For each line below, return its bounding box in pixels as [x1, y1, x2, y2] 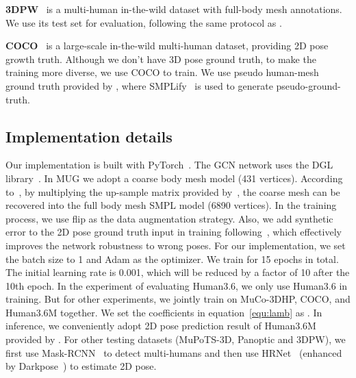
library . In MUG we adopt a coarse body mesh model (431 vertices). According [5, 171, 343, 185]
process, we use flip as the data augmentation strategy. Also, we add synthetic [5, 211, 333, 225]
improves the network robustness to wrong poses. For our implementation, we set [5, 238, 346, 252]
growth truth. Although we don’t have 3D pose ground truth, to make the [5, 51, 316, 66]
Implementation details [5, 125, 173, 147]
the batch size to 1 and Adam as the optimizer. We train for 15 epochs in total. [5, 251, 339, 266]
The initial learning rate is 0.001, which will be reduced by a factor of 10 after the [5, 265, 350, 279]
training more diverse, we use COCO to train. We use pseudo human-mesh [5, 65, 319, 79]
